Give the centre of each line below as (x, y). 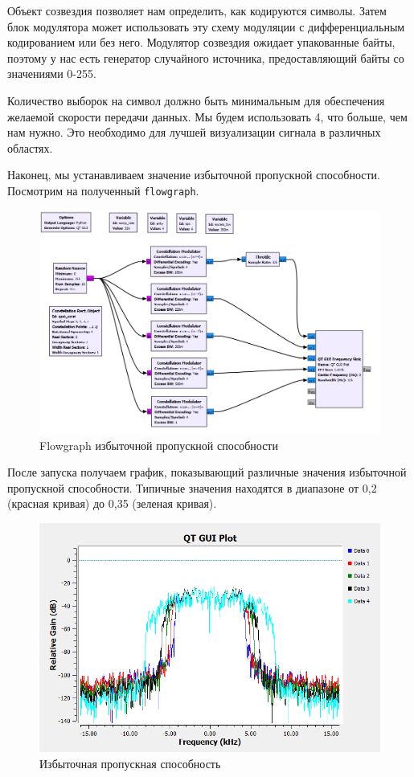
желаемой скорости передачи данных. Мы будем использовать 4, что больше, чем (207, 116)
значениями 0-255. (52, 74)
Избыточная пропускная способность (130, 763)
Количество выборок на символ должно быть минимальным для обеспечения (196, 100)
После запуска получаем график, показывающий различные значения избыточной (207, 472)
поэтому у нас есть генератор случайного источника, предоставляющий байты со (206, 57)
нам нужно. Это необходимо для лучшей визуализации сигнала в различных (194, 132)
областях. (30, 147)
